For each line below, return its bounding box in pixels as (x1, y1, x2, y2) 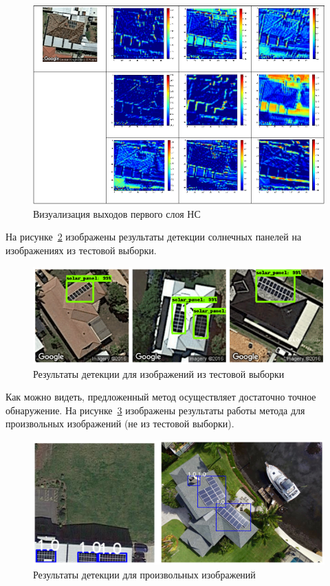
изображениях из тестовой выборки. (5, 243, 157, 258)
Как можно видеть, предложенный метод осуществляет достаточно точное (5, 390, 316, 404)
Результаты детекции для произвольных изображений (33, 567, 256, 582)
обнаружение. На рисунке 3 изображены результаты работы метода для (5, 403, 305, 417)
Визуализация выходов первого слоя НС (33, 206, 201, 221)
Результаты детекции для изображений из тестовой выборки (33, 366, 285, 381)
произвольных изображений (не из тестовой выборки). (5, 416, 234, 431)
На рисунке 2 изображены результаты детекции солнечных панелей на (5, 229, 302, 244)
